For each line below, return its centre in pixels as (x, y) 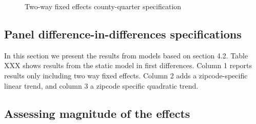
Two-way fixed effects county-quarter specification (103, 6)
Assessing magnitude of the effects (97, 113)
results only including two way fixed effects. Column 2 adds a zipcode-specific (126, 75)
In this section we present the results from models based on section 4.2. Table (126, 55)
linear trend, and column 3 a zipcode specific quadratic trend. (101, 85)
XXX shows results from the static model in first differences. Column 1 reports (128, 65)
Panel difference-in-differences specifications (123, 34)
